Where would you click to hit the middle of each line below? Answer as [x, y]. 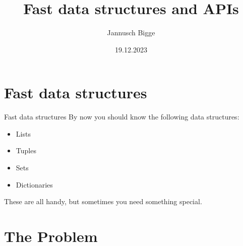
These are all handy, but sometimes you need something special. [103, 201]
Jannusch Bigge [131, 33]
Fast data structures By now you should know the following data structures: [122, 117]
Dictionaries [34, 184]
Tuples [26, 150]
